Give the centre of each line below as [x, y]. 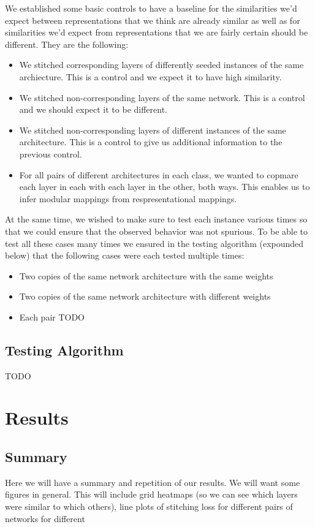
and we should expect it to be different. [93, 109]
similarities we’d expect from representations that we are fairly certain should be [157, 32]
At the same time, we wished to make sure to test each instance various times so [156, 219]
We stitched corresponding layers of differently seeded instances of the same [161, 65]
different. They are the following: [67, 44]
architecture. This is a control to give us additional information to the [151, 142]
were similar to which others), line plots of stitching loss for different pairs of [149, 506]
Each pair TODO [52, 317]
